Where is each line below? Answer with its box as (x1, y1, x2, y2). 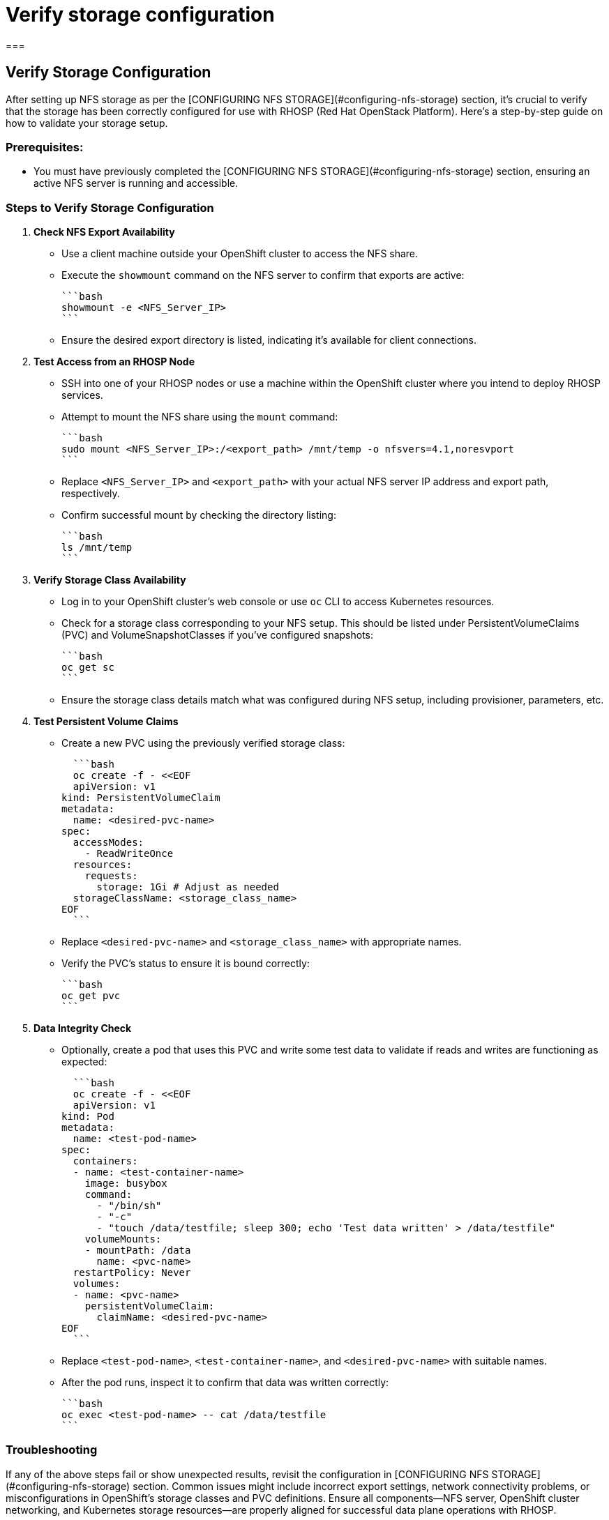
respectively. (61, 487, 120, 500)
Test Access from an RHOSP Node (33, 356, 195, 368)
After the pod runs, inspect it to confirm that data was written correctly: (61, 1376, 389, 1389)
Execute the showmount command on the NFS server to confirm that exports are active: (61, 269, 465, 282)
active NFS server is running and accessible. (33, 177, 239, 190)
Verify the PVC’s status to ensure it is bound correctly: (61, 957, 310, 970)
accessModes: (73, 837, 144, 849)
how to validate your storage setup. (6, 116, 168, 129)
